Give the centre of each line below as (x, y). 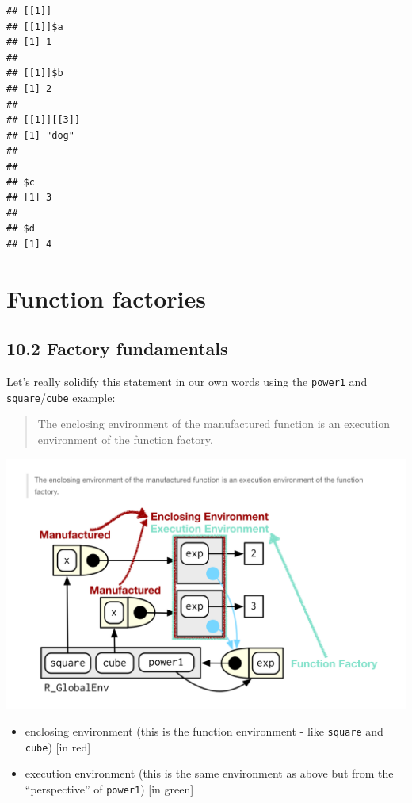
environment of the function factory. (125, 439)
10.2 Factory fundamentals (117, 348)
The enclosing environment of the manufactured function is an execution (214, 424)
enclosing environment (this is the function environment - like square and (204, 731)
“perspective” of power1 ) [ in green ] (109, 789)
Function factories (106, 298)
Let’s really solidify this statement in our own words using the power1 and (187, 382)
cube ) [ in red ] (58, 746)
